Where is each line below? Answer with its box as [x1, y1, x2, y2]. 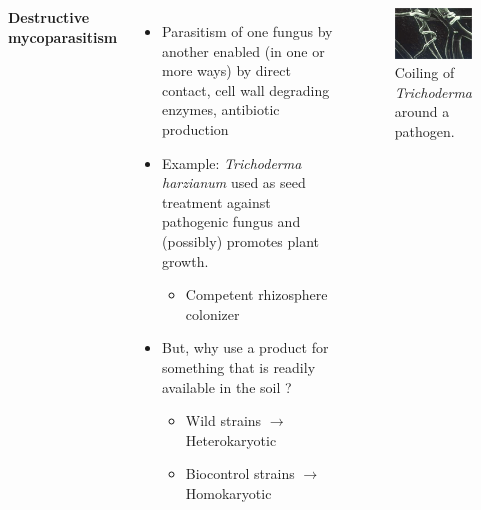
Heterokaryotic [185, 429, 277, 450]
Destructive [8, 7, 90, 27]
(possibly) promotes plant [162, 230, 320, 251]
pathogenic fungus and [162, 211, 301, 232]
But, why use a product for [162, 337, 329, 358]
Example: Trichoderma [162, 152, 302, 173]
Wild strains [185, 410, 262, 431]
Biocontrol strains [185, 463, 295, 484]
